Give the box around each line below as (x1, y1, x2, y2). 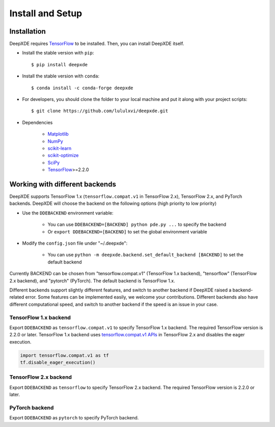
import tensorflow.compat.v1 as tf (20, 352, 109, 358)
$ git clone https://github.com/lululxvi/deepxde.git (31, 108, 168, 114)
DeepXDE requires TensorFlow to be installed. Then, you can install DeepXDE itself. (9, 41, 184, 47)
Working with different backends (9, 180, 117, 189)
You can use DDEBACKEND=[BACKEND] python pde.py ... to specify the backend (47, 222, 227, 228)
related (9, 294, 24, 300)
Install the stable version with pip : (22, 50, 94, 56)
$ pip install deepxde (31, 62, 88, 67)
